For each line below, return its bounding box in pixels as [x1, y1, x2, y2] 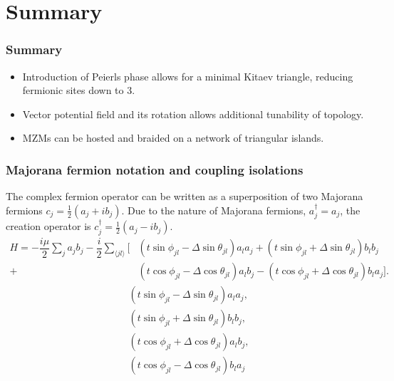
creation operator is [6, 219, 91, 234]
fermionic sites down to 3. [22, 83, 135, 98]
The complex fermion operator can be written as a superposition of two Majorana [6, 189, 363, 204]
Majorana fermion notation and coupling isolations [6, 160, 304, 178]
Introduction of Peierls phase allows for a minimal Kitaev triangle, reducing [22, 68, 353, 83]
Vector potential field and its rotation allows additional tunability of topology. [22, 106, 364, 121]
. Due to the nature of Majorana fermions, [121, 202, 306, 217]
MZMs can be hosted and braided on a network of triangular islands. [22, 130, 324, 145]
